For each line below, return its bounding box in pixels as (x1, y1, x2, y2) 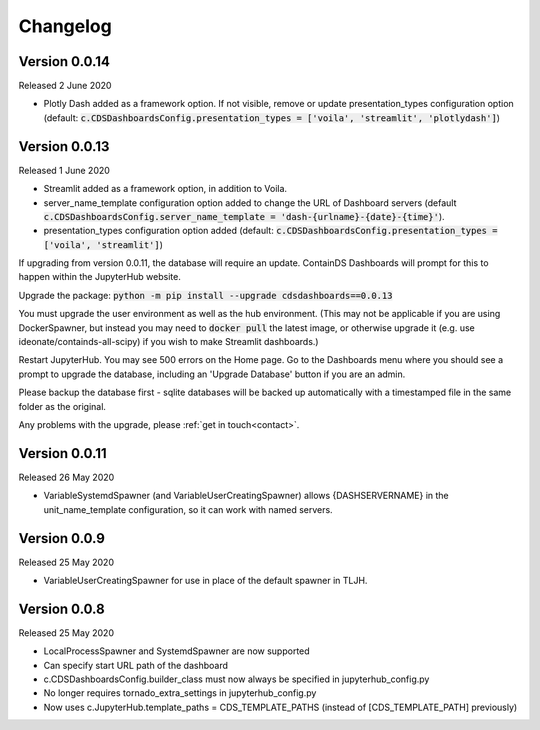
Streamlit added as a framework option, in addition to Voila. (43, 183, 288, 195)
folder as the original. (18, 400, 107, 412)
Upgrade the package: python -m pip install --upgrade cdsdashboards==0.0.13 (18, 289, 393, 301)
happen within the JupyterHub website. (18, 271, 182, 283)
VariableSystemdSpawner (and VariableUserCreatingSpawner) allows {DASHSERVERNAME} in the (43, 490, 449, 502)
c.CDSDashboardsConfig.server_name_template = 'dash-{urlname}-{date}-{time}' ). (43, 210, 445, 222)
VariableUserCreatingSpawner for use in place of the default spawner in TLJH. (43, 574, 368, 586)
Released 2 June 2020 (18, 80, 112, 92)
